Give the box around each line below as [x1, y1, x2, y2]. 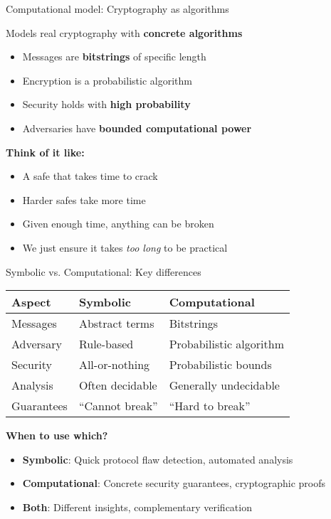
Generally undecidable [169, 377, 280, 394]
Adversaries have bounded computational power [22, 120, 252, 135]
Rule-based [78, 336, 134, 353]
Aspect [11, 294, 51, 311]
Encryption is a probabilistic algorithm [22, 73, 192, 87]
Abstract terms [78, 315, 154, 332]
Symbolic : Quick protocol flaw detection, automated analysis [22, 451, 293, 466]
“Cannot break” [78, 397, 158, 414]
